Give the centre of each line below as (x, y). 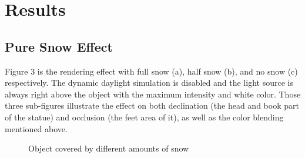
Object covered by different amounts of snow (109, 148)
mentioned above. (36, 128)
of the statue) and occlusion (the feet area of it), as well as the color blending (144, 117)
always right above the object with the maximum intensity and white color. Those (153, 94)
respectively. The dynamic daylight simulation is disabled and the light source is (149, 83)
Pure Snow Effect (59, 46)
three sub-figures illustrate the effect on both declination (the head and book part (152, 105)
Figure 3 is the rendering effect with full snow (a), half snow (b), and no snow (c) (151, 71)
